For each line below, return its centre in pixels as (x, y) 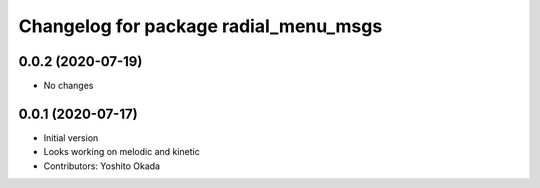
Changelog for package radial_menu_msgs (200, 26)
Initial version (71, 137)
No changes (68, 86)
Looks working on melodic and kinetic (121, 152)
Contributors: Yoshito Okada (101, 166)
